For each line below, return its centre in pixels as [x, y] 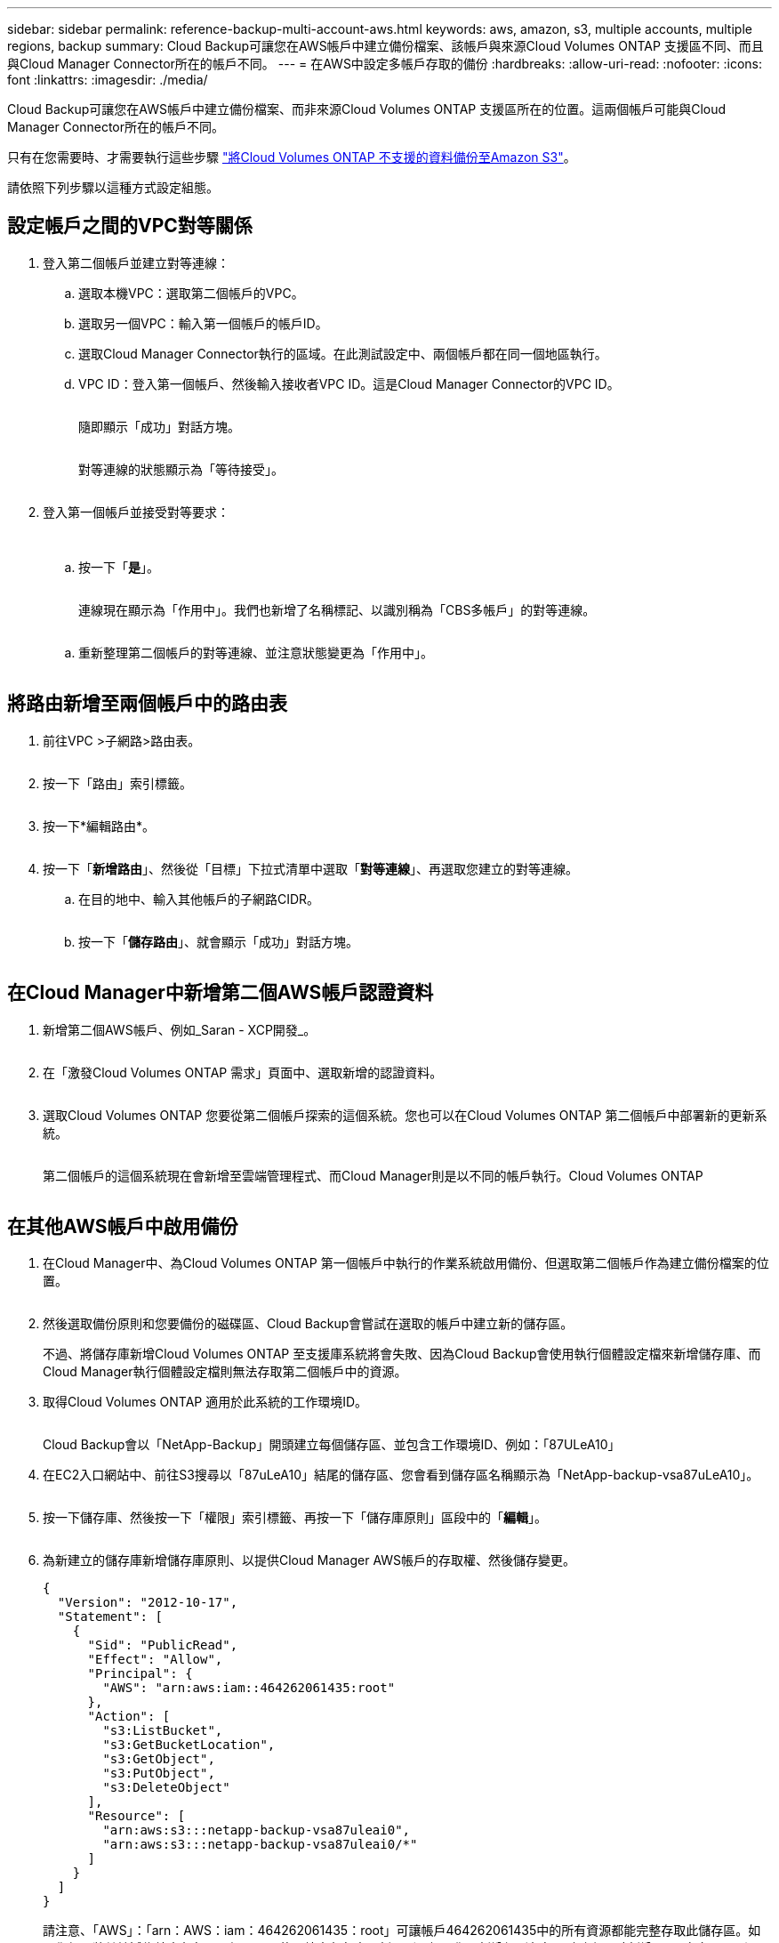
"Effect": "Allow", [155, 1660]
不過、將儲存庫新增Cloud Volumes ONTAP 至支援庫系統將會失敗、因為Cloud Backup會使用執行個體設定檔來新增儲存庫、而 [402, 1354]
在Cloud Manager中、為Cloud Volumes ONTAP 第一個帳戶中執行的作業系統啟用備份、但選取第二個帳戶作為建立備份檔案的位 [406, 1263]
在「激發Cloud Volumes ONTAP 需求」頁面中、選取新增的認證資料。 [243, 1072]
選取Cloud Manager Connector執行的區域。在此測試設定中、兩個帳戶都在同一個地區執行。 [343, 353]
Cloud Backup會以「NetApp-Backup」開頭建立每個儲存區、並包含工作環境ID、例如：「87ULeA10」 [332, 1445]
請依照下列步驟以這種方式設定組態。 [113, 187]
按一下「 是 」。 [119, 567]
